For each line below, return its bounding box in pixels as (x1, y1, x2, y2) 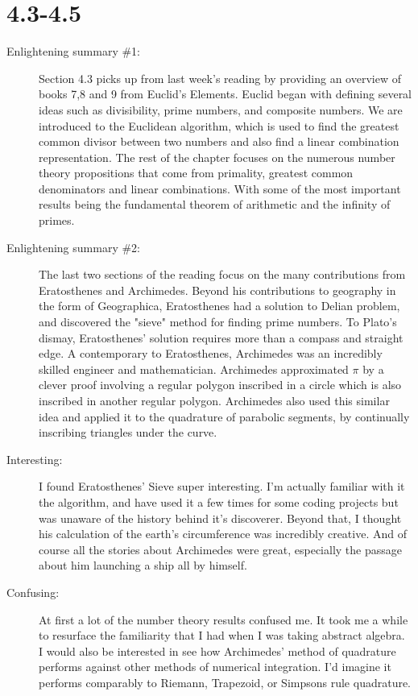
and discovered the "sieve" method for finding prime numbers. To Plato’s (39, 313, 397, 330)
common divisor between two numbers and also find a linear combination (39, 133, 399, 150)
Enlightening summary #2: (6, 238, 140, 255)
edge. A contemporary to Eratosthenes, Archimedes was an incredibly (39, 345, 383, 362)
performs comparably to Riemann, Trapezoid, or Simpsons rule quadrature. (39, 673, 412, 690)
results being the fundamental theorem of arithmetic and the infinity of (39, 196, 391, 213)
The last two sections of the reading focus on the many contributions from (39, 266, 406, 283)
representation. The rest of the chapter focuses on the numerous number (39, 148, 395, 165)
